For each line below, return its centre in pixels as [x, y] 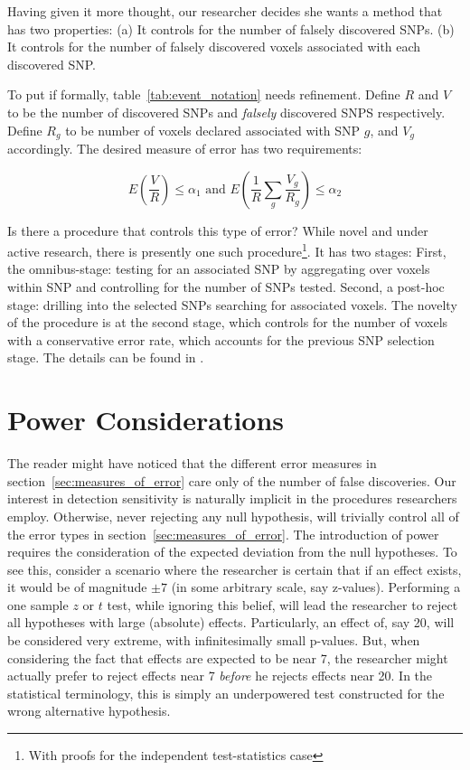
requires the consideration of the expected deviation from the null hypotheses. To [232, 552]
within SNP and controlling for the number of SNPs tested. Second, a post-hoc [226, 287]
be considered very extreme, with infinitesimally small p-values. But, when [214, 640]
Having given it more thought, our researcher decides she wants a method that [225, 11]
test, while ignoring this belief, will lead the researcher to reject [282, 604]
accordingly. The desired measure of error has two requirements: [185, 149]
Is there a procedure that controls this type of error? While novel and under [218, 230]
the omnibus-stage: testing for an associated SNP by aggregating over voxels [219, 269]
